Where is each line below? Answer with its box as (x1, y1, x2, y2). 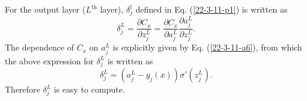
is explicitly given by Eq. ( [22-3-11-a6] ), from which (112, 41, 302, 54)
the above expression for (5, 54, 94, 67)
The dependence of (5, 41, 74, 54)
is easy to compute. (53, 83, 125, 96)
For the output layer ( (5, 3, 86, 16)
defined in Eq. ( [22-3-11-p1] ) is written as (135, 3, 288, 16)
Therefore (5, 83, 40, 96)
